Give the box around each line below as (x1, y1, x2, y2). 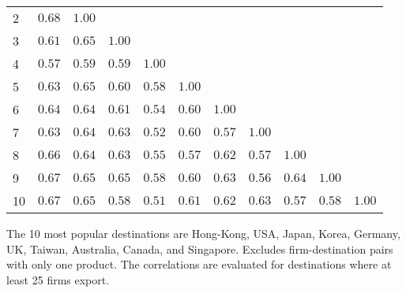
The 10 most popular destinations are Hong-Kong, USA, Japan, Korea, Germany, (6, 225, 400, 241)
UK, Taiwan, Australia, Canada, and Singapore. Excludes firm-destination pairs (6, 240, 393, 257)
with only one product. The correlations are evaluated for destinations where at (6, 256, 392, 273)
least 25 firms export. (6, 271, 110, 287)
